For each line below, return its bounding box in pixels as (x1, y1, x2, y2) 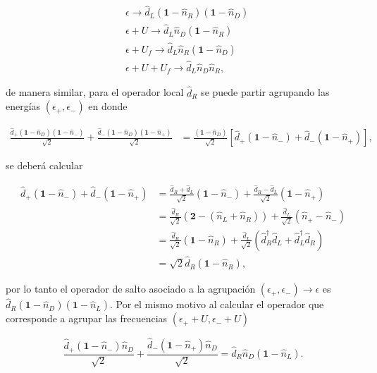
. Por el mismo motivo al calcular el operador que (109, 297, 324, 312)
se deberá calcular (6, 158, 83, 173)
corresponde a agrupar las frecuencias (6, 311, 168, 326)
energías (6, 99, 41, 114)
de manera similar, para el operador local (6, 85, 184, 99)
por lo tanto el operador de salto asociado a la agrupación (6, 281, 256, 296)
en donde (88, 99, 128, 114)
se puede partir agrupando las (201, 85, 330, 99)
